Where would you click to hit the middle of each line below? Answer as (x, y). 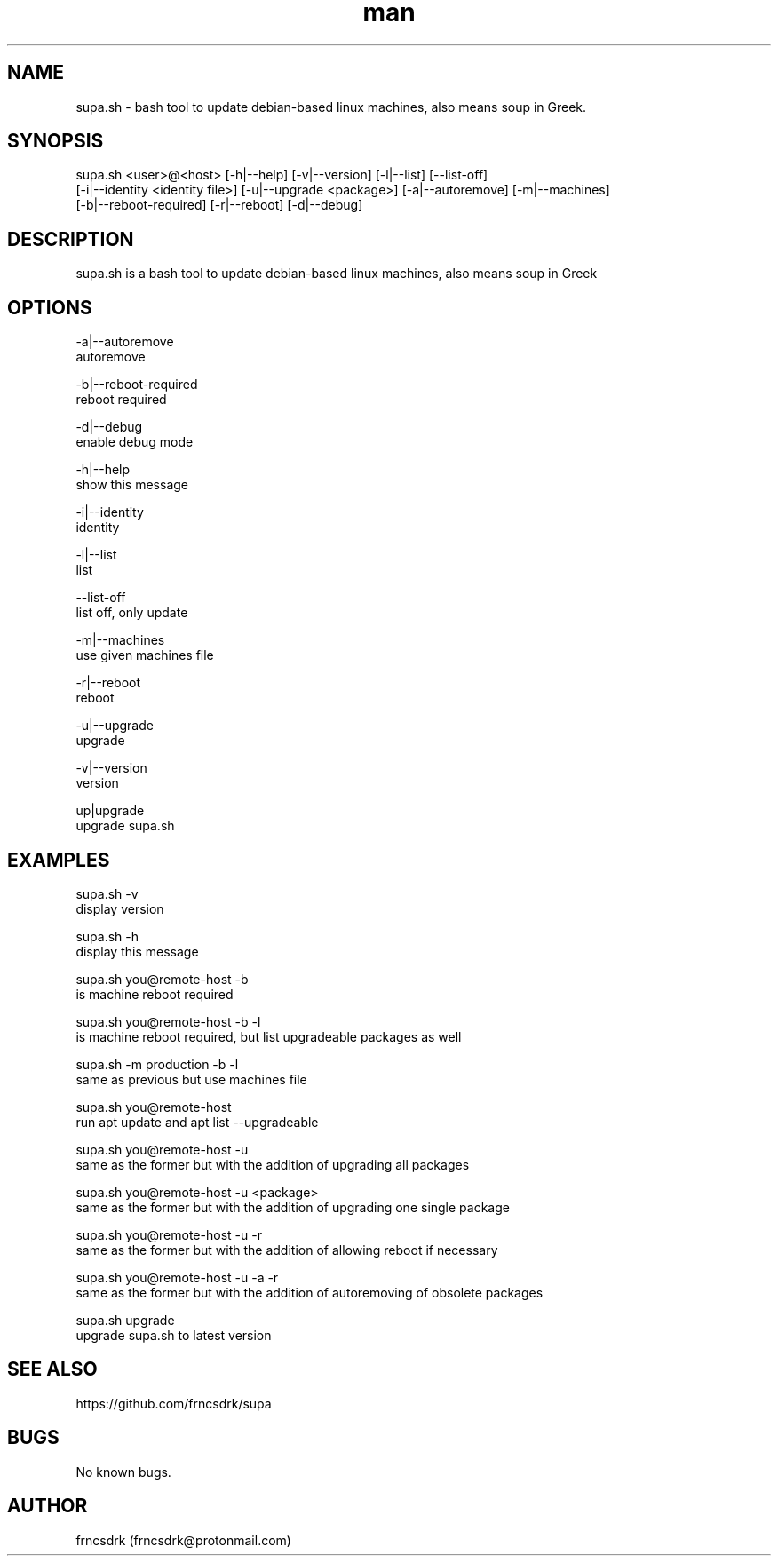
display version (120, 908)
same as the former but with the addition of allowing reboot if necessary (287, 1250)
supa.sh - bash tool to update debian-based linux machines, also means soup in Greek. (331, 107)
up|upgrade (110, 811)
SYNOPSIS (56, 141)
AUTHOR (48, 1506)
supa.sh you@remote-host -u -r (169, 1234)
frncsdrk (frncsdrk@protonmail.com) (183, 1540)
